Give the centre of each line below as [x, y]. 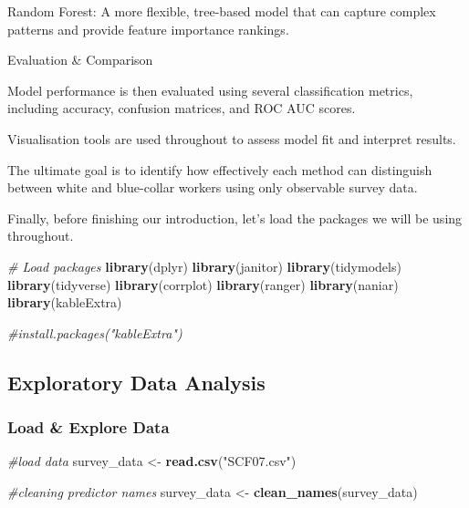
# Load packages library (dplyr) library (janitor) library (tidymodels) [204, 266]
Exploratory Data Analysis [136, 382]
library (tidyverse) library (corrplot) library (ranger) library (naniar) [203, 284]
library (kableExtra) [65, 302]
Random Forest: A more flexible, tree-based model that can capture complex [222, 11]
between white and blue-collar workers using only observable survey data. [213, 187]
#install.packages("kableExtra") [95, 332]
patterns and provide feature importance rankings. [148, 29]
